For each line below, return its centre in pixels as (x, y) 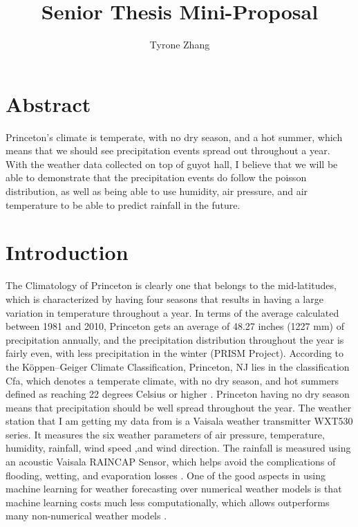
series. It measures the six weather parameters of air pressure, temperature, (165, 434)
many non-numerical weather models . (86, 516)
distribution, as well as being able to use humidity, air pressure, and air (157, 191)
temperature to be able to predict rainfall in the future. (123, 204)
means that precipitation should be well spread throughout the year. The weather (179, 407)
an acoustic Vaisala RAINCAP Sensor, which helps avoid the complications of (171, 462)
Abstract (48, 103)
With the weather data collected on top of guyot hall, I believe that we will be (172, 164)
